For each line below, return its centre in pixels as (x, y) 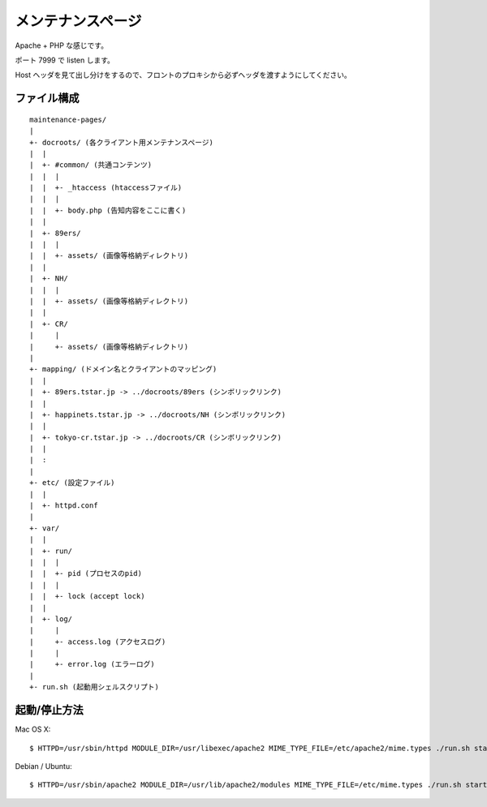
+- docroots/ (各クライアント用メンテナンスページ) (122, 142)
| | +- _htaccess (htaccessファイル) (106, 188)
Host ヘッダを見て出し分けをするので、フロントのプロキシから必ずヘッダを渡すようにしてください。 (183, 75)
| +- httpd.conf (64, 506)
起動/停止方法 (50, 710)
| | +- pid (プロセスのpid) (86, 573)
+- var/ (45, 528)
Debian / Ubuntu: (43, 766)
